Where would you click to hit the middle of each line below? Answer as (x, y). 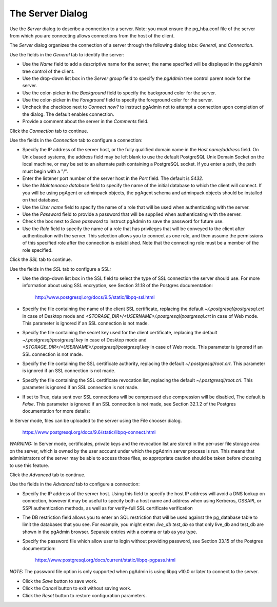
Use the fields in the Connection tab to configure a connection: (76, 140)
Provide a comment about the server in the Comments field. (85, 122)
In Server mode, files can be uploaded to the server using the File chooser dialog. (96, 420)
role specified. (37, 250)
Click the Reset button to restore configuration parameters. (85, 595)
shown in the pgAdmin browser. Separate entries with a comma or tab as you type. (110, 532)
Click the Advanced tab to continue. (47, 475)
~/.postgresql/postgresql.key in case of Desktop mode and (84, 340)
